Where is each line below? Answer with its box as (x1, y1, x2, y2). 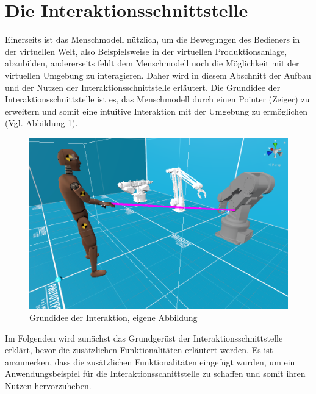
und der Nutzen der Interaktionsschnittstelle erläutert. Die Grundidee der (5, 81, 281, 93)
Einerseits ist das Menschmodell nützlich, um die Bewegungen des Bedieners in (5, 33, 300, 46)
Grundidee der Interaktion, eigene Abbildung (29, 311, 198, 324)
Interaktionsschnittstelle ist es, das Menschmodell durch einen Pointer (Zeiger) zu (5, 93, 310, 106)
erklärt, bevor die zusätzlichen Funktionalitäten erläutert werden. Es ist (5, 343, 273, 356)
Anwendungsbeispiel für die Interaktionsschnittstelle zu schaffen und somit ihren (5, 367, 306, 380)
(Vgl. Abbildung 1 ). (5, 116, 78, 129)
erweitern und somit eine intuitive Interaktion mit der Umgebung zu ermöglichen (5, 104, 308, 117)
